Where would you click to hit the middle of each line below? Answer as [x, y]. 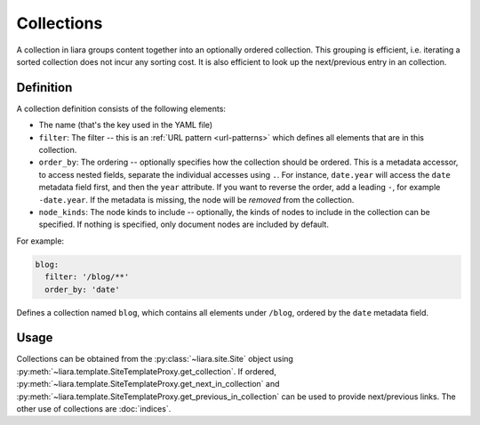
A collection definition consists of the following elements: [121, 108]
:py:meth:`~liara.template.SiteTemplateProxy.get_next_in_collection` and [148, 384]
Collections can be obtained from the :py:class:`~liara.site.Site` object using [155, 359]
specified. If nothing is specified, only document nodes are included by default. [184, 225]
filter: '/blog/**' [87, 277]
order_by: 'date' [82, 289]
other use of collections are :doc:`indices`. [94, 408]
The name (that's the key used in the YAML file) [126, 125]
